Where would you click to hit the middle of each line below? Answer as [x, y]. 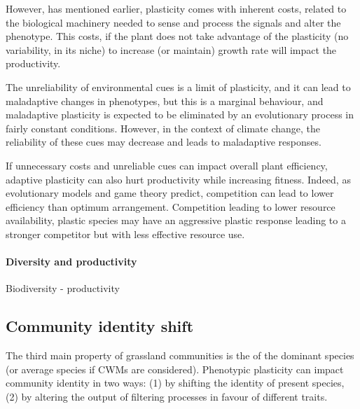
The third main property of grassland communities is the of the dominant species [180, 355]
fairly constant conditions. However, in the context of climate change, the [163, 128]
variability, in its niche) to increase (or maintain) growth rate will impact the [171, 49]
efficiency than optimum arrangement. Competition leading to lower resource [171, 206]
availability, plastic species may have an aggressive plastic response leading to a [176, 220]
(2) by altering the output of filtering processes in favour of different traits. [167, 396]
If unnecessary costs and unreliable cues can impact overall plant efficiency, [167, 165]
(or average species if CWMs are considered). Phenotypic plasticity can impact [175, 369]
